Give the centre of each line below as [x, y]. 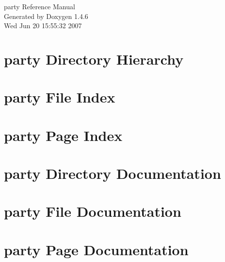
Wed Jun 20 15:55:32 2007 [43, 26]
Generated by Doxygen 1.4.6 [46, 16]
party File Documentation [93, 211]
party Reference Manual [40, 6]
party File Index [60, 97]
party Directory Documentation [112, 173]
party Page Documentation [96, 249]
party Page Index [63, 135]
